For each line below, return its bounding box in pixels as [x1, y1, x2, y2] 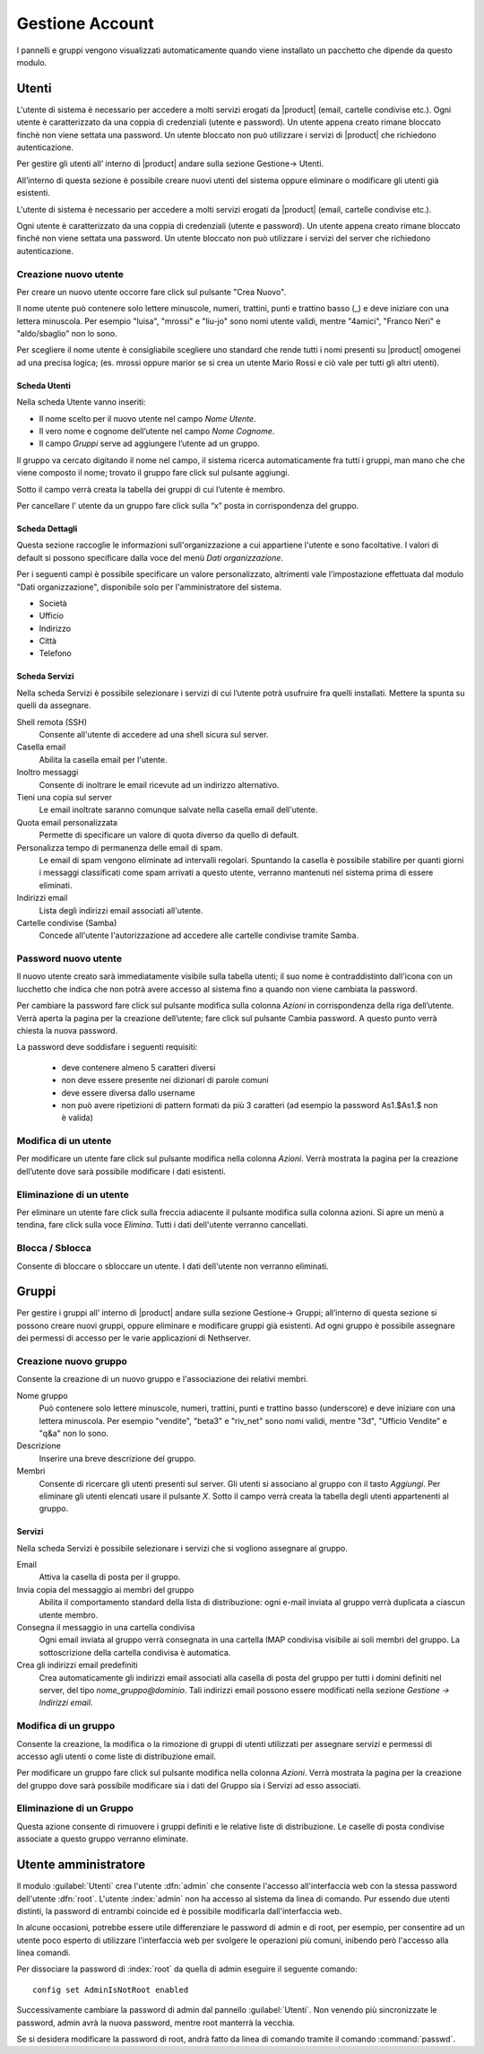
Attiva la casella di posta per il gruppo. [39, 1571, 181, 1583]
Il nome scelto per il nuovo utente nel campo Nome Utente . [39, 413, 256, 424]
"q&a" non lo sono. [39, 1428, 109, 1438]
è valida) [61, 1113, 94, 1123]
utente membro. [39, 1609, 99, 1620]
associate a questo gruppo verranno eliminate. [16, 1833, 189, 1844]
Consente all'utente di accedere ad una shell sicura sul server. [39, 730, 269, 740]
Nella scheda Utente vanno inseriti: [16, 397, 146, 407]
